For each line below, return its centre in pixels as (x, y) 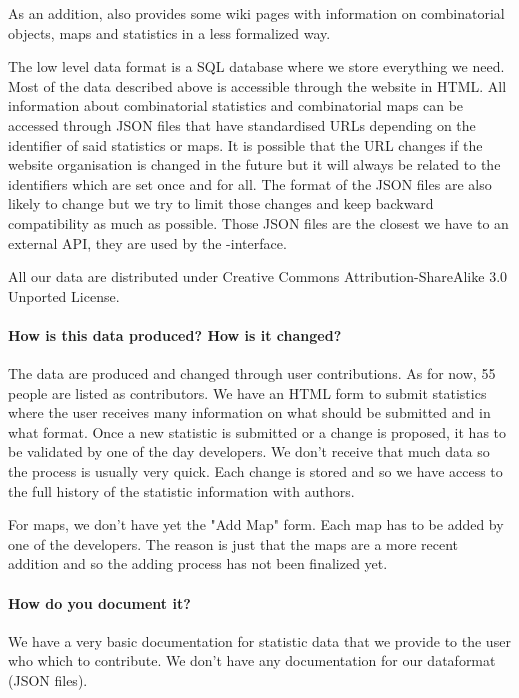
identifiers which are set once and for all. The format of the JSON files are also (250, 183)
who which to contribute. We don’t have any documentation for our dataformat (252, 660)
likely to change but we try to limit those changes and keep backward (221, 203)
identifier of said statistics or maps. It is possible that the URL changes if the (245, 144)
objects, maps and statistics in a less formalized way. (169, 32)
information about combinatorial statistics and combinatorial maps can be (236, 105)
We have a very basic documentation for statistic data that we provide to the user (259, 640)
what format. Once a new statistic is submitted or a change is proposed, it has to (257, 431)
